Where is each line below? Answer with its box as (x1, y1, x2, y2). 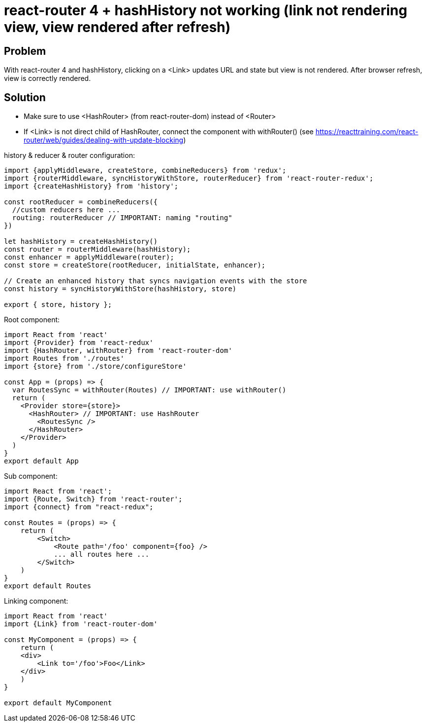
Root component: (4, 315, 60, 324)
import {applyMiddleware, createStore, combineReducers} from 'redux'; (4, 166, 287, 175)
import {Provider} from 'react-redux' (4, 339, 154, 347)
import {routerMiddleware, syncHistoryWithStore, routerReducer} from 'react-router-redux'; (4, 174, 374, 183)
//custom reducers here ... (12, 206, 121, 214)
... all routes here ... (54, 550, 150, 559)
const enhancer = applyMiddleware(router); (4, 253, 174, 262)
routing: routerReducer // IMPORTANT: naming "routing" (12, 214, 232, 222)
